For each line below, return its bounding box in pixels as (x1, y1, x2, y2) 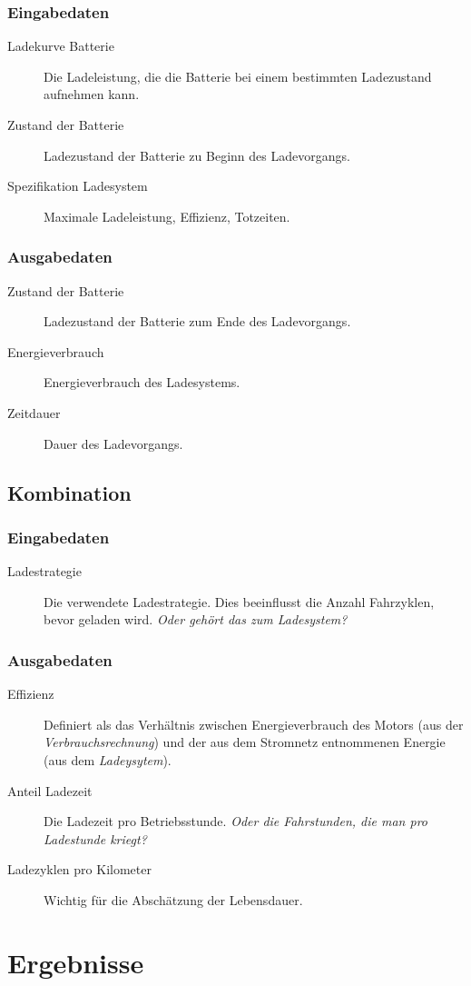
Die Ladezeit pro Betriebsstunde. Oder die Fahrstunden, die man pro (44, 812, 427, 831)
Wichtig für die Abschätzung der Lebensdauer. (44, 890, 303, 909)
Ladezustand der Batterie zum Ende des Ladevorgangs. (44, 312, 351, 331)
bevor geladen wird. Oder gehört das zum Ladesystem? (44, 610, 348, 629)
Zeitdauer (7, 403, 61, 422)
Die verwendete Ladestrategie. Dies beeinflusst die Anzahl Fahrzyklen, (44, 592, 435, 611)
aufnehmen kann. (44, 85, 140, 104)
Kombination (7, 478, 132, 506)
